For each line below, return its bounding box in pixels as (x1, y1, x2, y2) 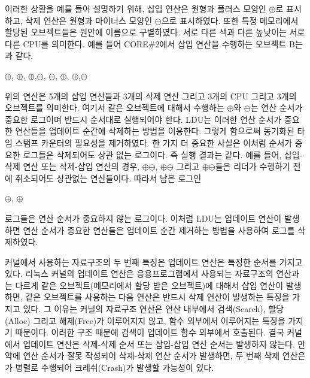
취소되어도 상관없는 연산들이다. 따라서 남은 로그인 (15, 171, 202, 184)
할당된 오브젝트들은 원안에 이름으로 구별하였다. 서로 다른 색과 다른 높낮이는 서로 (5, 26, 305, 38)
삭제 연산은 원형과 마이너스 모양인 (25, 14, 153, 26)
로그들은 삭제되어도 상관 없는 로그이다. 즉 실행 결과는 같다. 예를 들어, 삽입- (23, 148, 303, 161)
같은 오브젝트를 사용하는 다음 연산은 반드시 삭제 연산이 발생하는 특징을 (25, 291, 290, 303)
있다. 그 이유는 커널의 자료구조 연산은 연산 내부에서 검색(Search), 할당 (23, 303, 284, 315)
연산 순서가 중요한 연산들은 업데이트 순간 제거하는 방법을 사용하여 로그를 (23, 223, 295, 236)
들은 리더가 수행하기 (215, 160, 290, 173)
